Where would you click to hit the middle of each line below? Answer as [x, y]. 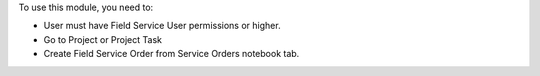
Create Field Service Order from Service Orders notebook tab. [171, 54]
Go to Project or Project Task [102, 39]
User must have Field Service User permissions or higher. [162, 26]
